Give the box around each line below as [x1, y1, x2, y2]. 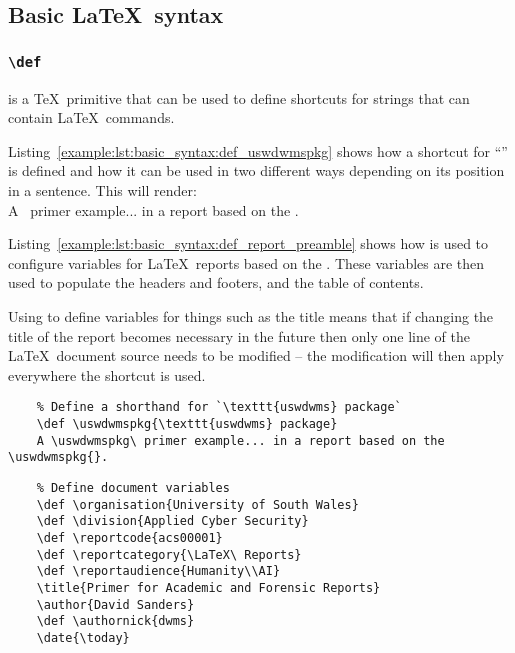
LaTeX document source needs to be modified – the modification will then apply [8, 345, 504, 366]
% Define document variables [36, 480, 230, 495]
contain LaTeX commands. [8, 107, 175, 128]
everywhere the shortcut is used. [8, 364, 206, 385]
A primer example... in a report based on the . [8, 199, 299, 220]
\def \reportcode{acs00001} [36, 530, 223, 545]
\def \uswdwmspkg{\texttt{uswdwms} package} [36, 416, 338, 431]
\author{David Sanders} [36, 597, 195, 612]
